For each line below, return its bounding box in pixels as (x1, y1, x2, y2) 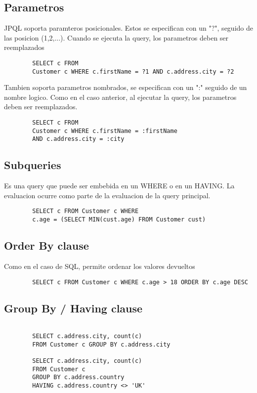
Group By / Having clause (4, 300, 143, 315)
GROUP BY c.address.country (32, 374, 125, 381)
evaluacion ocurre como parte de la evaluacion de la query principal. (4, 190, 211, 200)
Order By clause (4, 238, 89, 253)
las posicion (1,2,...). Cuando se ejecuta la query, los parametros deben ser (4, 32, 229, 43)
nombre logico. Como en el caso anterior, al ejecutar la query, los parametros (4, 91, 237, 102)
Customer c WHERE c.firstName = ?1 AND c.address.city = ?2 (32, 68, 234, 75)
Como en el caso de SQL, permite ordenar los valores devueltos (4, 261, 195, 271)
